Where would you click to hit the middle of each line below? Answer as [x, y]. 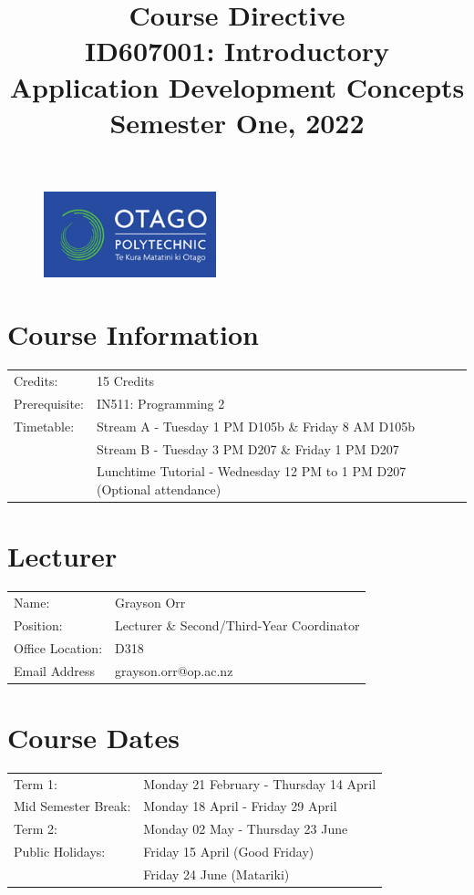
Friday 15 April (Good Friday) [229, 852]
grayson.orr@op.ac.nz [174, 670]
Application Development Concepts [237, 86]
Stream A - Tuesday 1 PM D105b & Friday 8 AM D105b [255, 426]
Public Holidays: [60, 852]
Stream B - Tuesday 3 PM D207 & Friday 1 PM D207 [247, 448]
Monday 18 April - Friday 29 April [240, 806]
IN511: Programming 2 [160, 403]
